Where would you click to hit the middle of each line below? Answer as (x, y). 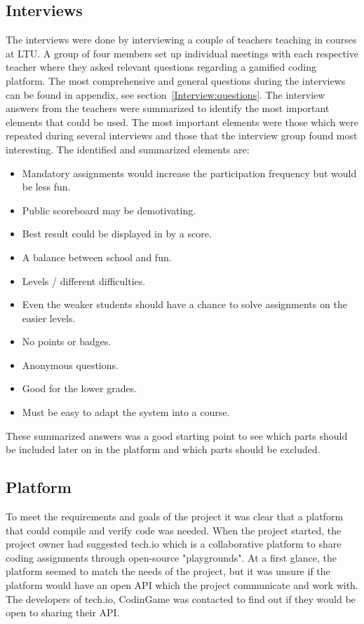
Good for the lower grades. (80, 388)
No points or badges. (67, 341)
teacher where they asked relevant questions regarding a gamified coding (161, 67)
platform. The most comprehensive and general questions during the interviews (176, 80)
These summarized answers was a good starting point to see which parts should (177, 435)
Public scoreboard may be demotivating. (109, 210)
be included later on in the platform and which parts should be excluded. (163, 449)
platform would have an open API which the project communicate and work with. (182, 585)
